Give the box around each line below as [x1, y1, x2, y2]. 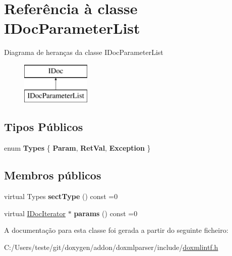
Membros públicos [4, 167, 101, 183]
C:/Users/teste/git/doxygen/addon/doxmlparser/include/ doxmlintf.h [4, 241, 218, 252]
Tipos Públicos [4, 119, 83, 135]
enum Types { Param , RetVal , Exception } [4, 143, 151, 153]
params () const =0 [74, 208, 138, 218]
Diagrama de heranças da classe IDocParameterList [4, 47, 163, 57]
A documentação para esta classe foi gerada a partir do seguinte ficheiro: [4, 225, 228, 235]
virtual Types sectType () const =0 [4, 191, 118, 202]
